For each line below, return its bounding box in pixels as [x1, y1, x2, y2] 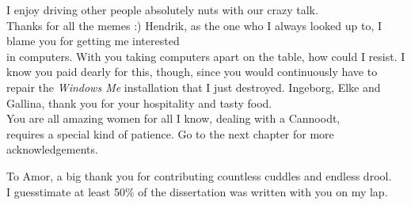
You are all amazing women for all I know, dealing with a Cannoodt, [6, 110, 341, 127]
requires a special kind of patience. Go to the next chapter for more [6, 125, 334, 142]
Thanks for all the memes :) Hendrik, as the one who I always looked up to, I [6, 17, 382, 33]
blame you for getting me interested [6, 32, 180, 49]
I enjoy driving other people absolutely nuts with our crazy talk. [6, 2, 318, 17]
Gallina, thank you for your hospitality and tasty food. [6, 94, 272, 111]
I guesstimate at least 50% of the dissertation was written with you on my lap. [6, 183, 388, 199]
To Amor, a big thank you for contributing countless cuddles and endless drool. [6, 167, 392, 184]
